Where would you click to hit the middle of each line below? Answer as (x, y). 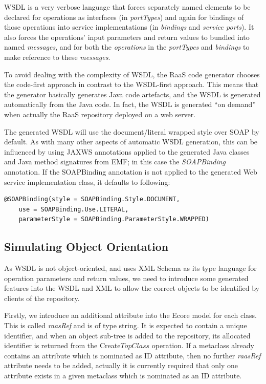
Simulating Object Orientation (86, 247)
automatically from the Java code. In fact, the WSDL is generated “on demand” (130, 104)
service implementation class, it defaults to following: (87, 182)
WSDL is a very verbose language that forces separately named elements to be (127, 7)
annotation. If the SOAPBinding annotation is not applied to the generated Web (131, 171)
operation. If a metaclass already (203, 345)
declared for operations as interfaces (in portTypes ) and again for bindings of (124, 17)
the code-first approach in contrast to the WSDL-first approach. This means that (131, 84)
